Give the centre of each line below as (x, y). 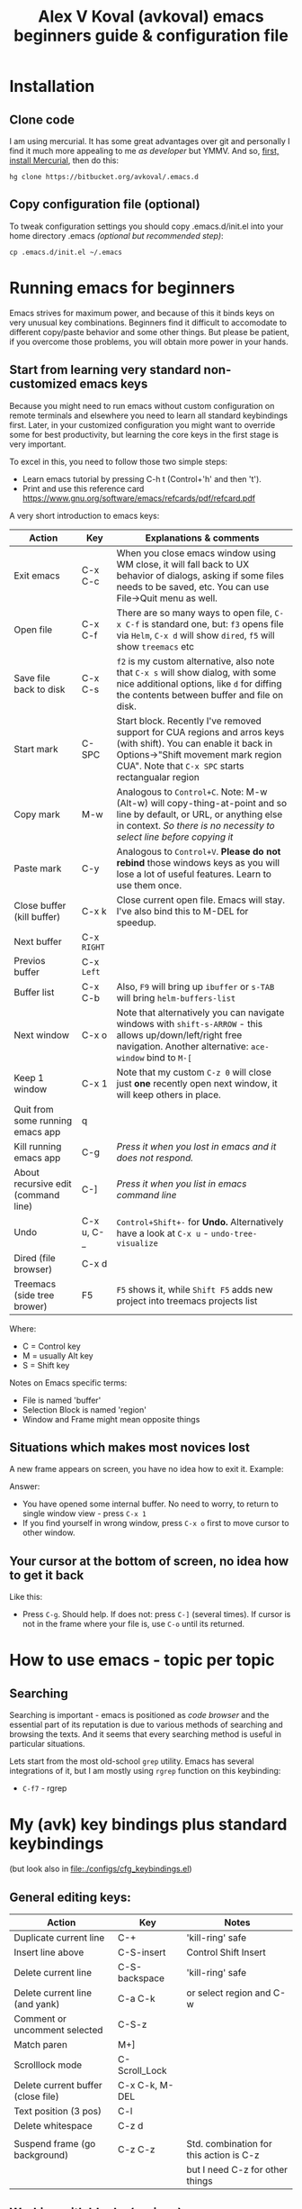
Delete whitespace (53, 2125)
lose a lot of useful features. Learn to (194, 874)
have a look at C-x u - (163, 1233)
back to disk (40, 689)
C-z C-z (137, 2149)
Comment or (40, 2018)
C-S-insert (142, 1952)
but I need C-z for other (237, 2169)
